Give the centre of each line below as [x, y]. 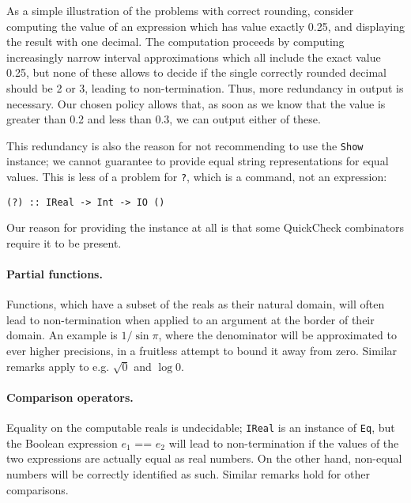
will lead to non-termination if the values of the [284, 442]
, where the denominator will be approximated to [277, 335]
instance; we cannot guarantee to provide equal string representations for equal [198, 161]
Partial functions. [55, 274]
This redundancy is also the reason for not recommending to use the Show [185, 145]
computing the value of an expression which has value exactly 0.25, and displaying [205, 26]
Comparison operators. [70, 397]
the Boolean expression [62, 442]
